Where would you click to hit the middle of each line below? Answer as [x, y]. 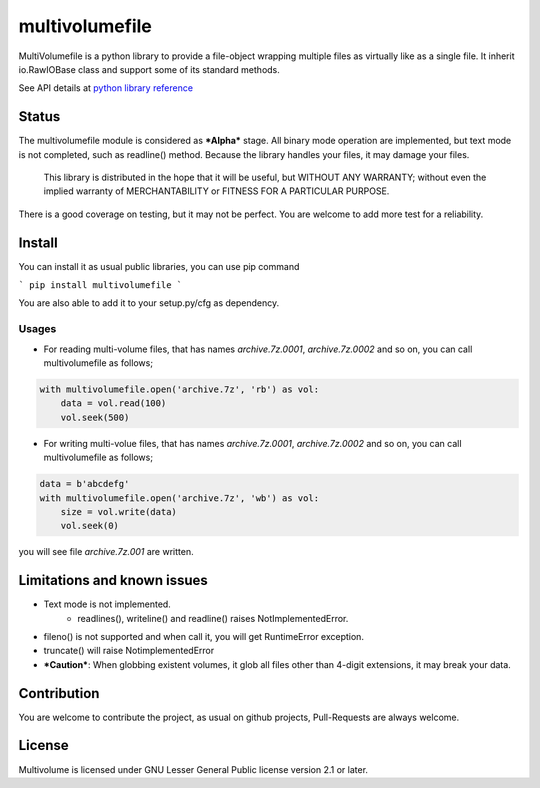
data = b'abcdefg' [84, 484]
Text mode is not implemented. [107, 604]
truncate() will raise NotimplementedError [129, 651]
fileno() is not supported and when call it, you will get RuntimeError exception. [204, 636]
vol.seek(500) [95, 417]
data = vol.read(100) [113, 403]
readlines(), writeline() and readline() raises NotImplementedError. [213, 618]
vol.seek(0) [90, 526]
